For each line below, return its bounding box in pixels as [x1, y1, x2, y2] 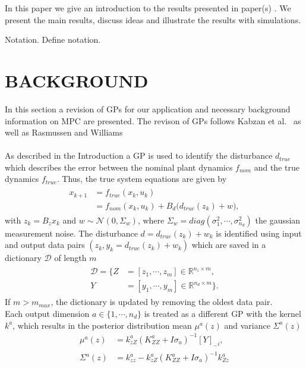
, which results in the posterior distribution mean [12, 319, 192, 331]
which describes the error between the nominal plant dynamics [5, 161, 233, 173]
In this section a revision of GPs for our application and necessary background [5, 102, 291, 115]
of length [54, 251, 87, 264]
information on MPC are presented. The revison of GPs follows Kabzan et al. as [5, 114, 301, 127]
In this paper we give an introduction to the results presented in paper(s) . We [5, 2, 291, 14]
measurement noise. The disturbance [5, 227, 138, 239]
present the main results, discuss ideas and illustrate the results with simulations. [5, 13, 301, 26]
